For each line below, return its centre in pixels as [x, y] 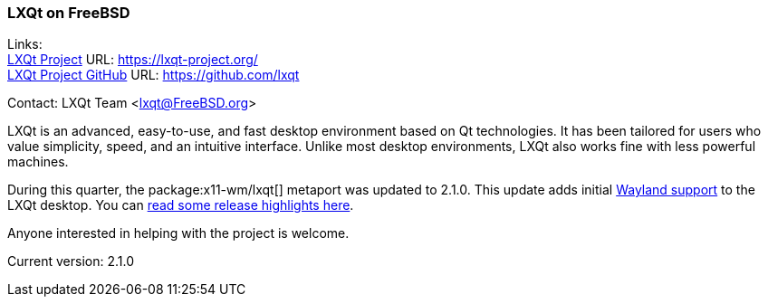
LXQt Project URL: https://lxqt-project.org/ [133, 60]
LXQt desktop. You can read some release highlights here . [181, 205]
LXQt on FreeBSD [69, 13]
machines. [38, 162]
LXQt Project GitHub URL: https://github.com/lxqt [154, 75]
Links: [25, 44]
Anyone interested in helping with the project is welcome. [178, 233]
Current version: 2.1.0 [71, 261]
